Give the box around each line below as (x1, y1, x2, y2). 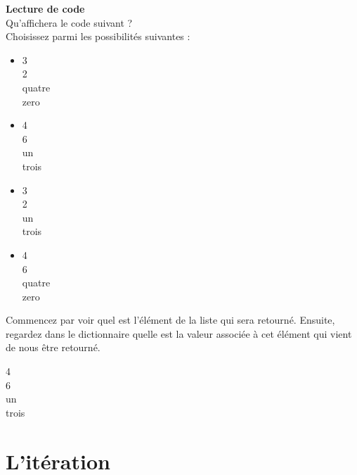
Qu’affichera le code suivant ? (6, 15, 133, 30)
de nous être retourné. (6, 340, 100, 355)
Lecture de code (6, 1, 85, 15)
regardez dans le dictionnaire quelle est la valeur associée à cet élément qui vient (6, 326, 352, 341)
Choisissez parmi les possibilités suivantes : (6, 29, 190, 44)
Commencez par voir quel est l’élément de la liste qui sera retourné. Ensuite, (6, 312, 335, 327)
